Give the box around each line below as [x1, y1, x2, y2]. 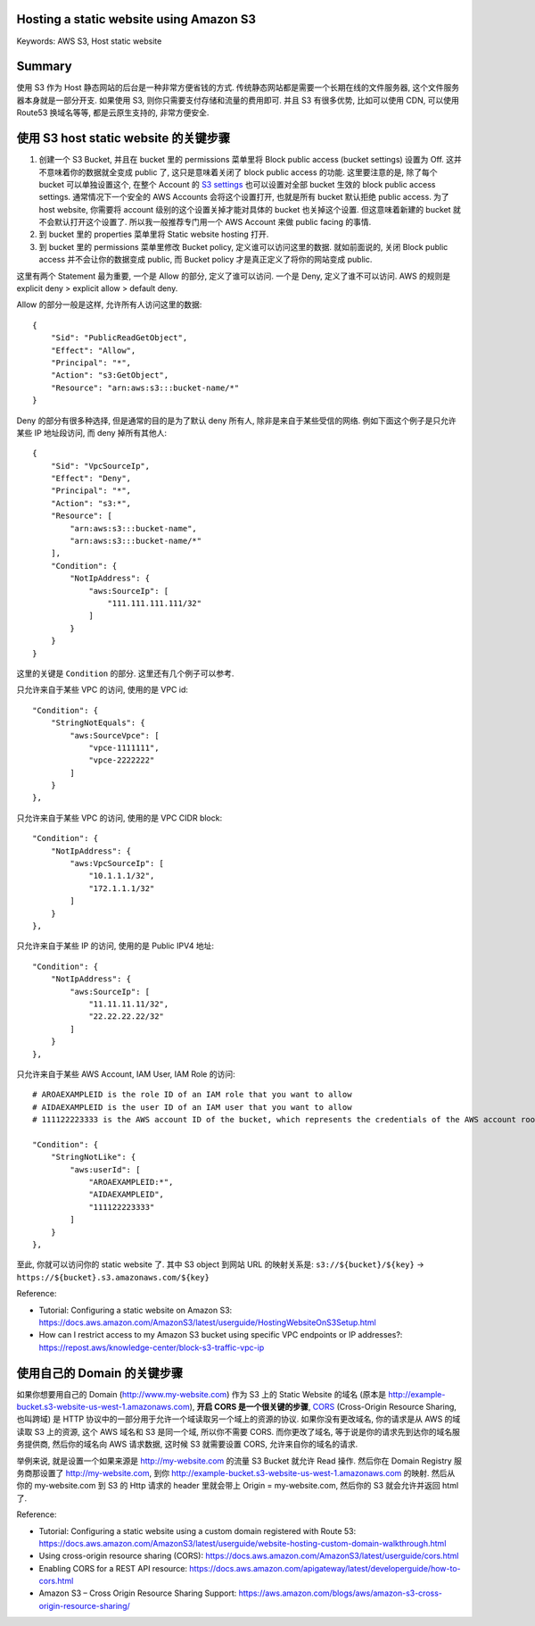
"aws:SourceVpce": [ [70, 730, 160, 740]
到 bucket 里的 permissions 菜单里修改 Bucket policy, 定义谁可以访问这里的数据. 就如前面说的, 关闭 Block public [38, 241, 449, 252]
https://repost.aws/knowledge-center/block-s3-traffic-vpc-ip [38, 1342, 265, 1353]
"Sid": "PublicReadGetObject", [50, 333, 188, 343]
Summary [16, 59, 72, 74]
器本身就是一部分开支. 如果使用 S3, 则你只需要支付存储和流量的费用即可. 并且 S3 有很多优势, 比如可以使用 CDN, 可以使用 [16, 95, 459, 105]
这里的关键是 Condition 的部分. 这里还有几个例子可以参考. [16, 668, 235, 679]
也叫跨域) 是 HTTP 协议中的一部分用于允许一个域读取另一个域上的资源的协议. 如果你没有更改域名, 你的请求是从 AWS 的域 [16, 1413, 461, 1424]
